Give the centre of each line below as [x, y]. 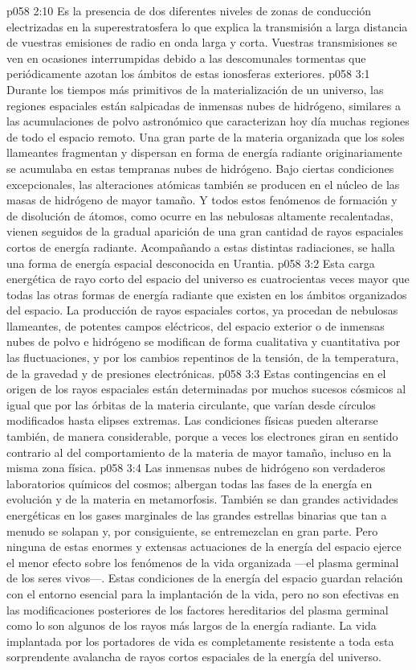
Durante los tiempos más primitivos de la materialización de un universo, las [195, 89]
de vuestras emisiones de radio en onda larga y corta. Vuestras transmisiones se [202, 42]
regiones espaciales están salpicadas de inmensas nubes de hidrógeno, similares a [204, 105]
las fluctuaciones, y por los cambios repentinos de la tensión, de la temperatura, [203, 358]
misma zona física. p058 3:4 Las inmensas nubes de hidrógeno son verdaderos [196, 468]
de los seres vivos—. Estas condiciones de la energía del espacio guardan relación [205, 578]
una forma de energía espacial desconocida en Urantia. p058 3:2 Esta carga [191, 263]
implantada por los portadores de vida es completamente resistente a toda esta [200, 641]
